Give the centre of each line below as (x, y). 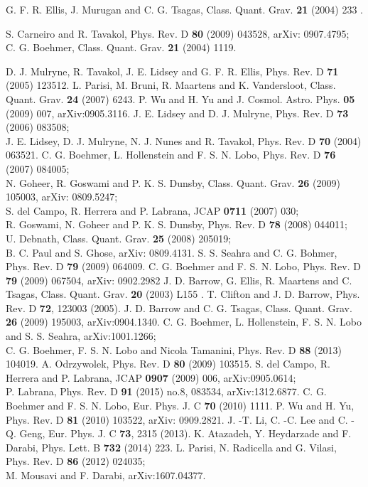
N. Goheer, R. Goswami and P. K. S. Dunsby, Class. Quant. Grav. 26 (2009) (173, 182)
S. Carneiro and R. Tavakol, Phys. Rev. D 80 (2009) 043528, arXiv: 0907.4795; (178, 33)
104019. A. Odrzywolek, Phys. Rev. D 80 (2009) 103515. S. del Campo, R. (168, 364)
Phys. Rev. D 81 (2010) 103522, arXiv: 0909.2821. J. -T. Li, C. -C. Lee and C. (177, 419)
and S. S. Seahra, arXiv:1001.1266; (81, 336)
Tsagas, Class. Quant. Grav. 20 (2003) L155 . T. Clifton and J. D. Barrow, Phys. (183, 294)
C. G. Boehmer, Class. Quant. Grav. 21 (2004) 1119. (121, 47)
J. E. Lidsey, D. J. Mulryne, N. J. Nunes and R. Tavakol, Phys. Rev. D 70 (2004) (184, 140)
